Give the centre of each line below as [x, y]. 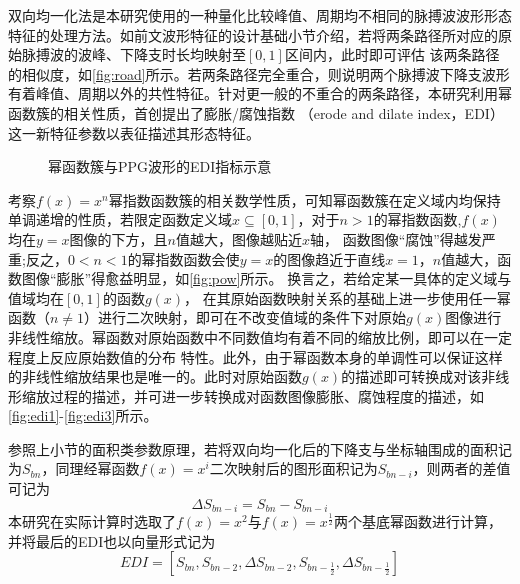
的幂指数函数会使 [183, 258]
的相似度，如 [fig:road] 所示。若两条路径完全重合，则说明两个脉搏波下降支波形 [259, 73]
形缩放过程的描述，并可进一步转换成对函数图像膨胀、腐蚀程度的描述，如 [246, 395]
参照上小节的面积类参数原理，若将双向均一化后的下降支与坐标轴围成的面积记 [260, 448]
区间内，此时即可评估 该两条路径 [392, 54]
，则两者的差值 [461, 468]
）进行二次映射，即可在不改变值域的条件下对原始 [245, 317]
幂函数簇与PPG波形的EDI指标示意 [160, 166]
